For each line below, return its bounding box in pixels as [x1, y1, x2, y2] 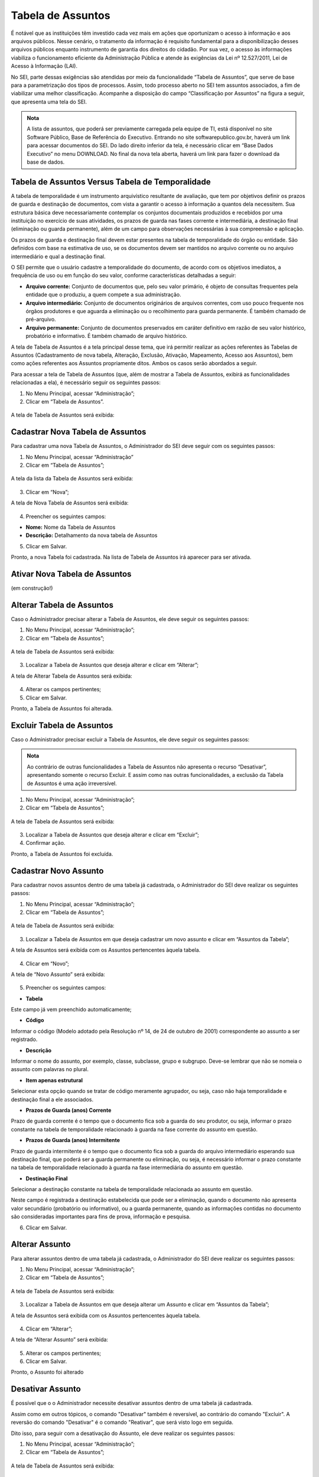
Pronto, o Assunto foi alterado [11, 1368, 84, 1376]
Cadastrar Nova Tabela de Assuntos [11, 427, 147, 437]
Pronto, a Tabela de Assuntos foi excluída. [11, 850, 113, 857]
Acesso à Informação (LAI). [11, 63, 78, 70]
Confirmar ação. [25, 840, 66, 847]
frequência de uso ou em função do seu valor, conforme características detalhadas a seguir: [11, 272, 236, 279]
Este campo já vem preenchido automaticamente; [11, 1006, 132, 1013]
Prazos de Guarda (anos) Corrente [25, 1107, 112, 1114]
